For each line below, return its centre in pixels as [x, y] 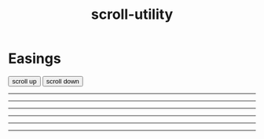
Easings [35, 59]
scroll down [63, 81]
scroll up [24, 81]
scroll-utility [132, 15]
